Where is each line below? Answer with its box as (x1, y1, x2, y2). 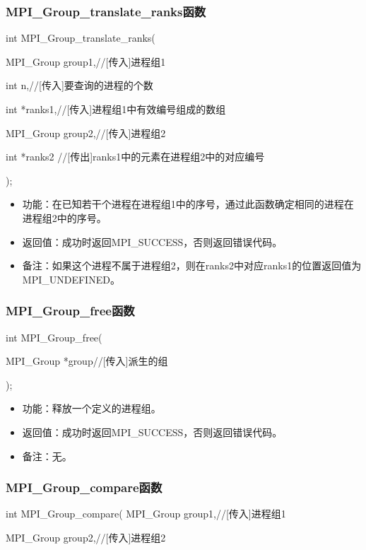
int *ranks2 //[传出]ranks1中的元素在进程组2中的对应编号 (6, 149, 265, 164)
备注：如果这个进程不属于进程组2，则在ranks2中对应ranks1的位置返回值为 (22, 258, 362, 273)
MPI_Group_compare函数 (6, 479, 163, 496)
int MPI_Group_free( (6, 329, 102, 344)
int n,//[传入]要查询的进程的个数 (6, 78, 153, 93)
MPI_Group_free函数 (6, 302, 135, 320)
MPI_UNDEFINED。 (22, 271, 120, 286)
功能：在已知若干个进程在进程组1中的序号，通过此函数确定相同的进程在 (22, 197, 354, 211)
